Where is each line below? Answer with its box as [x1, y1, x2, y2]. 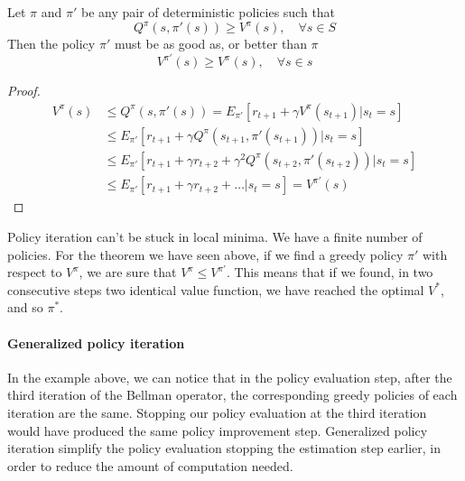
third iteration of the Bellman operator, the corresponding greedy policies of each [7, 385, 458, 404]
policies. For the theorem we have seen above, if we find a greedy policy [7, 245, 404, 264]
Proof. [7, 81, 41, 100]
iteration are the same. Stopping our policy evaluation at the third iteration [7, 402, 427, 421]
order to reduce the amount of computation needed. [7, 456, 293, 475]
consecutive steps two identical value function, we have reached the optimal [7, 280, 424, 299]
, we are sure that [79, 263, 177, 282]
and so [7, 298, 43, 317]
